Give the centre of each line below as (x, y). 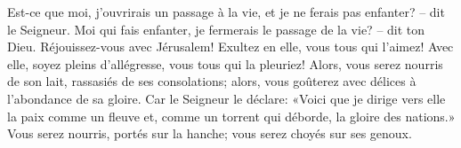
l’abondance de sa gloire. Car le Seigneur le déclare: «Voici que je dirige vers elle (226, 98)
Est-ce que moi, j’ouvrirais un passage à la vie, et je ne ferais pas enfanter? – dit (226, 12)
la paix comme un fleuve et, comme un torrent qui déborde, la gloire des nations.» (231, 116)
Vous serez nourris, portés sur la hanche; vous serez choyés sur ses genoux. (210, 133)
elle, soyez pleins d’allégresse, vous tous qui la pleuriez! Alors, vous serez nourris (225, 63)
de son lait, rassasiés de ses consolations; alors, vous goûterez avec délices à (212, 81)
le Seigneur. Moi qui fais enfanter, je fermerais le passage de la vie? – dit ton (216, 29)
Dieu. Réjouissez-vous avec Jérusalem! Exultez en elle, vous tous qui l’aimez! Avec (230, 47)
